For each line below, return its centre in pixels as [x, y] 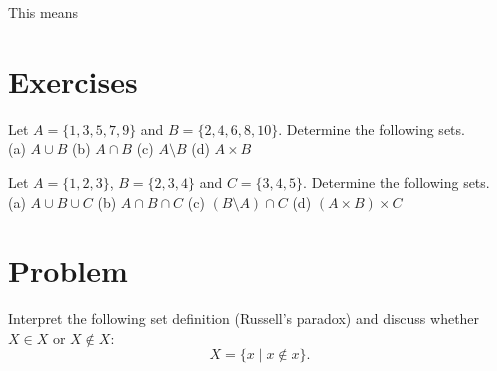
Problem [68, 270]
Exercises [73, 80]
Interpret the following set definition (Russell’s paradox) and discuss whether [244, 318]
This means [43, 12]
